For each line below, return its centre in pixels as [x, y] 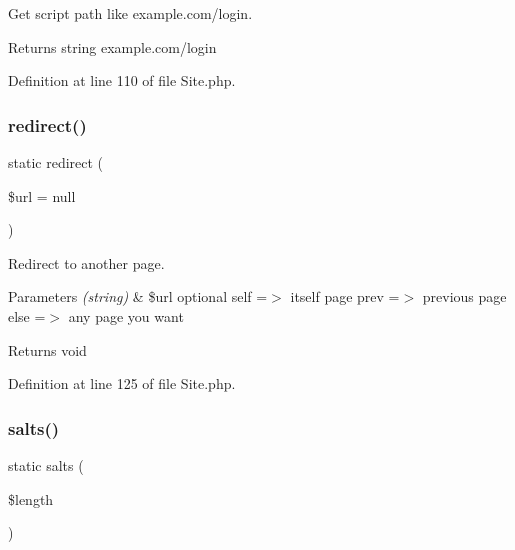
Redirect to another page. [86, 262]
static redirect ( [56, 162]
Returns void [47, 349]
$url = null [42, 195]
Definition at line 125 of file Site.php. [122, 383]
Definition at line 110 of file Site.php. [122, 80]
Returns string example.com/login [112, 46]
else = [27, 315]
